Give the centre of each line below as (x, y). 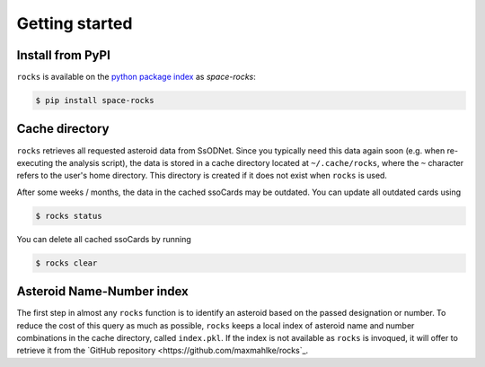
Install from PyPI (64, 55)
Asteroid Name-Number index (102, 292)
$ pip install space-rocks (95, 100)
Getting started (75, 23)
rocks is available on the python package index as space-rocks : (136, 77)
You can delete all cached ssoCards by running (104, 239)
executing (35, 162)
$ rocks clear (66, 263)
